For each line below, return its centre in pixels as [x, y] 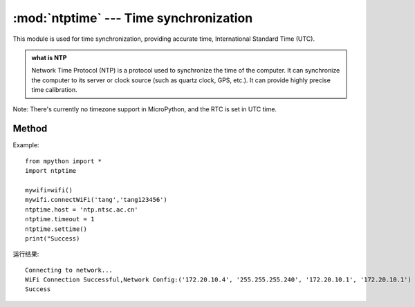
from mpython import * [64, 161]
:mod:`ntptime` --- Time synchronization [133, 18]
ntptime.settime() [56, 229]
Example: [26, 145]
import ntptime [51, 171]
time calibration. [54, 90]
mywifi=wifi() [49, 190]
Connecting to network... [69, 270]
